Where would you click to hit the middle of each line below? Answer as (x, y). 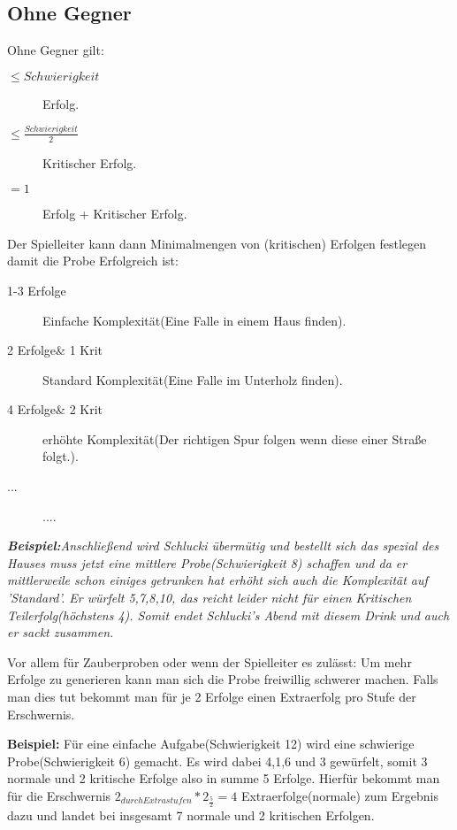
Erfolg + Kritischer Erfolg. (115, 214)
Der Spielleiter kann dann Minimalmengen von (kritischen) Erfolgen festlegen (217, 243)
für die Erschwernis (59, 795)
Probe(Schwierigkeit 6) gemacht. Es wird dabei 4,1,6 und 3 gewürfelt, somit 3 (217, 761)
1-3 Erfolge (37, 290)
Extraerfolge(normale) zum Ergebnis (340, 795)
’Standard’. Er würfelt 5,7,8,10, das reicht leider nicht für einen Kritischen (209, 598)
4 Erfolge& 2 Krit (55, 409)
